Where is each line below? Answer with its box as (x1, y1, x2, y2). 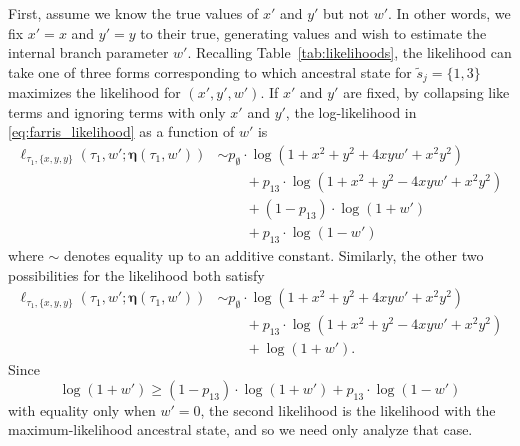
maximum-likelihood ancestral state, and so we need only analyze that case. (8, 419, 473, 440)
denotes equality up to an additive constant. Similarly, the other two (63, 244, 484, 265)
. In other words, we (388, 3, 511, 23)
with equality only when (8, 399, 156, 420)
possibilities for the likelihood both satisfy (8, 264, 265, 285)
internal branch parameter (8, 42, 169, 63)
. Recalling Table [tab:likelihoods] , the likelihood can (187, 42, 512, 63)
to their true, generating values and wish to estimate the (140, 22, 487, 43)
